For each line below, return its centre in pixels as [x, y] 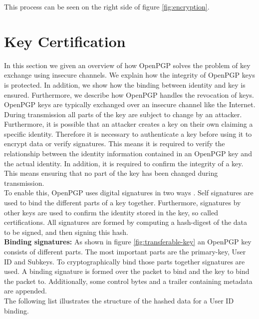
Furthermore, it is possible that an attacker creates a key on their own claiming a [129, 124]
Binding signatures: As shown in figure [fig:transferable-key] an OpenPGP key [128, 242]
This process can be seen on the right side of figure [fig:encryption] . [107, 7]
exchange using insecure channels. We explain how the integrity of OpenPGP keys [129, 75]
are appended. [26, 291]
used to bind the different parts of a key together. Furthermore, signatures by [123, 203]
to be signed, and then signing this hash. [66, 232]
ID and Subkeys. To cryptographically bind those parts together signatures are [125, 261]
